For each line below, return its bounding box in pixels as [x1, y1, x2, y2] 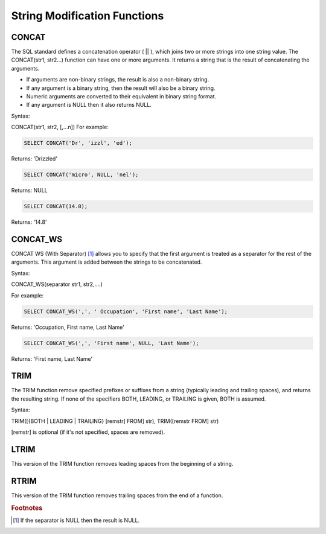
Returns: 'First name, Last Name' [11, 355, 93, 362]
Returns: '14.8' [11, 218, 47, 226]
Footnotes [11, 504, 43, 512]
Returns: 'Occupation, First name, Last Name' [11, 323, 125, 331]
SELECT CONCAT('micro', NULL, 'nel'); [24, 171, 139, 178]
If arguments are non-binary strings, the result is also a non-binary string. [26, 76, 209, 83]
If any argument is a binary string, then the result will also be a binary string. [26, 84, 216, 92]
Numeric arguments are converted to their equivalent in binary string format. [26, 93, 217, 100]
